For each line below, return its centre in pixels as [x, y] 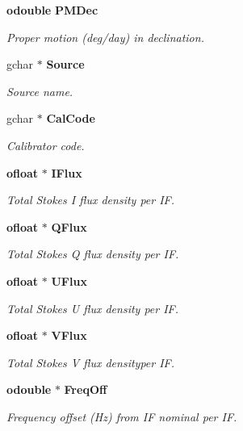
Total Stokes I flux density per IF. [91, 200]
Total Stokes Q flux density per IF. [93, 254]
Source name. [40, 91]
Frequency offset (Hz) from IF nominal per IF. [122, 416]
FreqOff [86, 389]
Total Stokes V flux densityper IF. [91, 362]
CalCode [71, 118]
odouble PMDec [52, 10]
